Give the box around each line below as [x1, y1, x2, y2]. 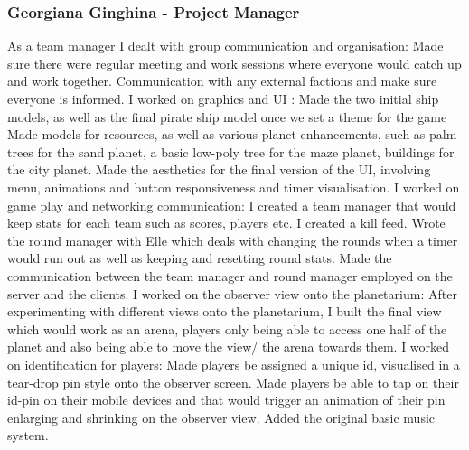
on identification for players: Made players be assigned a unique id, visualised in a [7, 354, 460, 373]
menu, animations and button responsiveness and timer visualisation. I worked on [7, 177, 460, 196]
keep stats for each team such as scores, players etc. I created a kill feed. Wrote [7, 213, 446, 232]
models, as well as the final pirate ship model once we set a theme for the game [7, 107, 447, 126]
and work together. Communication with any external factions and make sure [7, 71, 437, 90]
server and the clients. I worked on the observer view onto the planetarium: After [7, 284, 457, 303]
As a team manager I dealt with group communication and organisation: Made [7, 36, 444, 55]
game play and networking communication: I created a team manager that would [7, 195, 456, 214]
